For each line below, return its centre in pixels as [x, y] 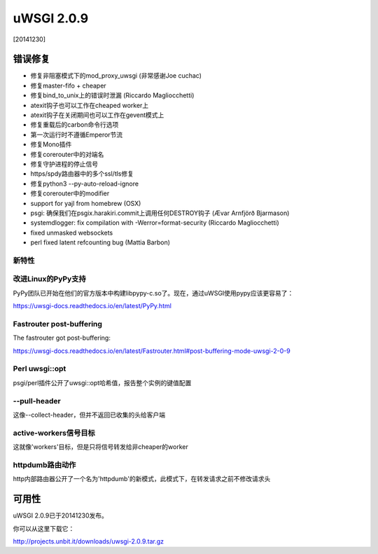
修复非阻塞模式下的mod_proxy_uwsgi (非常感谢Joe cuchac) [116, 76]
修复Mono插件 [51, 144]
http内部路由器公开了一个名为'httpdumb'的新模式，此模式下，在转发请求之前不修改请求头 [142, 479]
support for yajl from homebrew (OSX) [86, 203]
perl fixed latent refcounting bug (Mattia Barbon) [100, 242]
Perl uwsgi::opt [40, 369]
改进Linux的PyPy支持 [50, 279]
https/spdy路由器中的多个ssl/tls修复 [82, 174]
